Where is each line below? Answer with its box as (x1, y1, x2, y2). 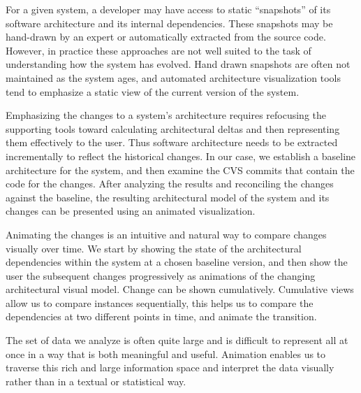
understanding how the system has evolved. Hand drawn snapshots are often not (6, 57, 351, 71)
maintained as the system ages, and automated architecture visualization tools (6, 70, 341, 85)
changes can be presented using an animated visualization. (6, 203, 256, 218)
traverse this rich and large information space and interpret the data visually (6, 360, 334, 375)
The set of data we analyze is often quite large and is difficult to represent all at (6, 333, 348, 348)
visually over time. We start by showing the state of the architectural (6, 241, 302, 255)
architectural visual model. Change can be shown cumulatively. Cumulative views (6, 282, 354, 296)
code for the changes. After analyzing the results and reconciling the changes (6, 176, 334, 191)
